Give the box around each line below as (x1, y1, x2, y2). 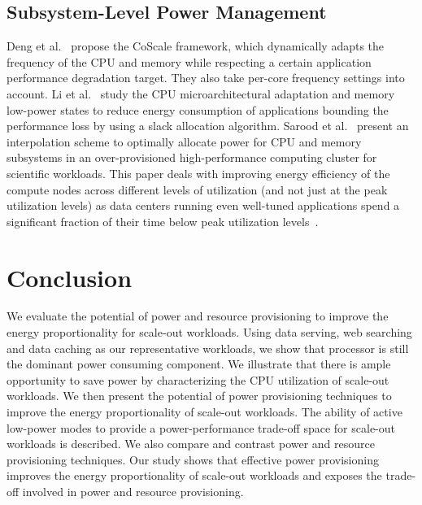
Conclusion (7, 260, 133, 294)
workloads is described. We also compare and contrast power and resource (7, 435, 375, 452)
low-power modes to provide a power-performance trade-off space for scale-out (7, 419, 396, 436)
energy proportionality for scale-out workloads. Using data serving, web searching (7, 324, 412, 341)
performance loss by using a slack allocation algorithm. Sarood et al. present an (7, 117, 409, 134)
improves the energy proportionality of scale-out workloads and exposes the (7, 467, 382, 484)
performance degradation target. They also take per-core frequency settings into (7, 69, 405, 86)
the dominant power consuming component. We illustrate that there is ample (7, 355, 391, 372)
